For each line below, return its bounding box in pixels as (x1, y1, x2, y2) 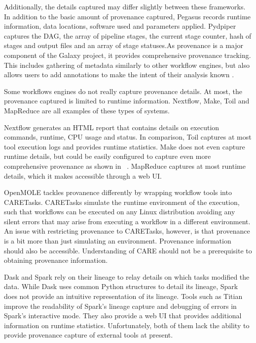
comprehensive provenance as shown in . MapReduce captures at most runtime (4, 160, 246, 171)
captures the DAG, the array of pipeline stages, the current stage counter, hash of (4, 30, 252, 41)
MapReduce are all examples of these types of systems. (4, 105, 170, 115)
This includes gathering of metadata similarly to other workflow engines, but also (4, 59, 250, 70)
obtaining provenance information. (4, 255, 108, 265)
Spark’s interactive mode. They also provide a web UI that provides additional (4, 310, 242, 321)
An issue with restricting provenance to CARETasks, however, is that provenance (4, 226, 250, 236)
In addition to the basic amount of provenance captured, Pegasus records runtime (4, 11, 251, 21)
